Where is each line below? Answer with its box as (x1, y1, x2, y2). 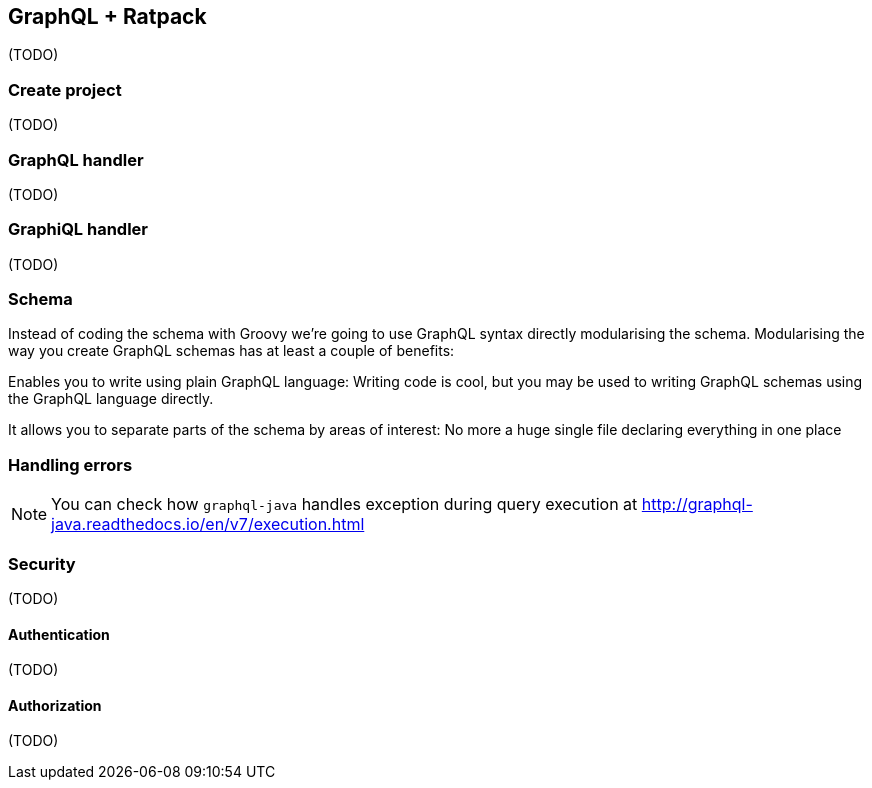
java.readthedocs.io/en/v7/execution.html (51, 514, 365, 535)
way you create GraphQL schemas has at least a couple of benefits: (8, 342, 455, 360)
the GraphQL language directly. (8, 390, 214, 408)
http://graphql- (641, 494, 753, 515)
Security (8, 553, 76, 574)
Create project (8, 79, 122, 100)
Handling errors (8, 454, 133, 475)
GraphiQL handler (8, 219, 148, 240)
